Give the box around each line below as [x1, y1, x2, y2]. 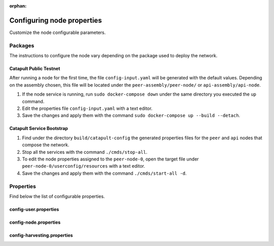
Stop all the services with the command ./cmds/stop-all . [22, 149, 148, 155]
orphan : [9, 3, 27, 9]
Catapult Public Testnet [9, 66, 60, 72]
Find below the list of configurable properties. [9, 193, 105, 199]
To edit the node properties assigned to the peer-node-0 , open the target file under [22, 156, 199, 162]
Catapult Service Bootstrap [9, 126, 68, 132]
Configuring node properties [9, 16, 102, 25]
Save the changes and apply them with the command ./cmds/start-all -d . [22, 170, 187, 176]
